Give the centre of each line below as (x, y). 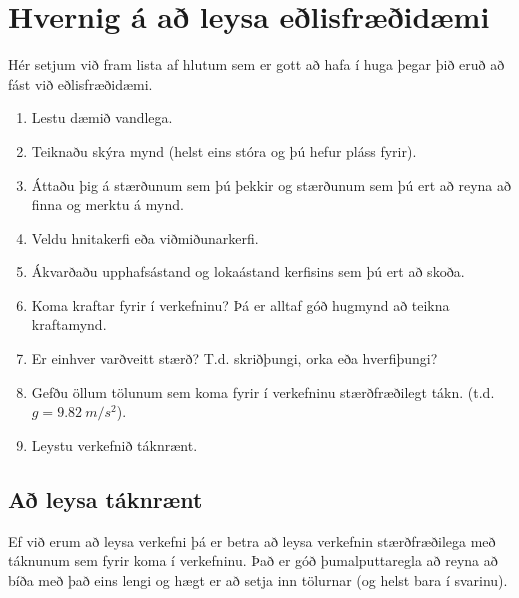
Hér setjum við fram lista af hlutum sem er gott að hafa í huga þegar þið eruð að (256, 64)
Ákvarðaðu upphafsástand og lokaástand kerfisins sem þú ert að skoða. (248, 271)
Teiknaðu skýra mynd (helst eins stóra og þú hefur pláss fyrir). (224, 150)
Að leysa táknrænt (105, 498)
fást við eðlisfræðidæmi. (80, 83)
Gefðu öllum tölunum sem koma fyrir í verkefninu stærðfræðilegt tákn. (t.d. (263, 391)
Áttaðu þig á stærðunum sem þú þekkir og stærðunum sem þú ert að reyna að (271, 184)
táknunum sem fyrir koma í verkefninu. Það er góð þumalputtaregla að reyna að (253, 560)
